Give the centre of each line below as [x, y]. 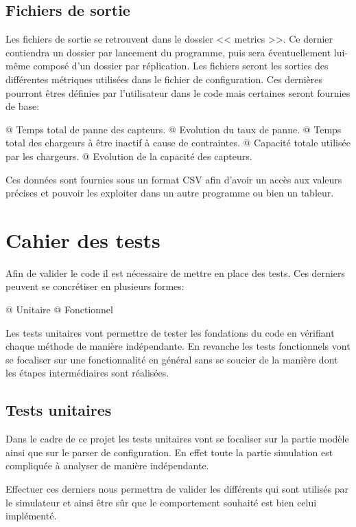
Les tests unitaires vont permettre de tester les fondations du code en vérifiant [170, 332]
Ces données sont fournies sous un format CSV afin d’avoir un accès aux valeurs [174, 179]
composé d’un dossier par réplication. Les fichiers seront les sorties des [181, 66]
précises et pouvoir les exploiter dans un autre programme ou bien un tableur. [170, 193]
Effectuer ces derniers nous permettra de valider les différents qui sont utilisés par [177, 489]
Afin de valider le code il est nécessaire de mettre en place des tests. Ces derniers [175, 272]
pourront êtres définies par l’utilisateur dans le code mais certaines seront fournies [178, 92]
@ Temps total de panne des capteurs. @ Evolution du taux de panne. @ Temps [174, 129]
